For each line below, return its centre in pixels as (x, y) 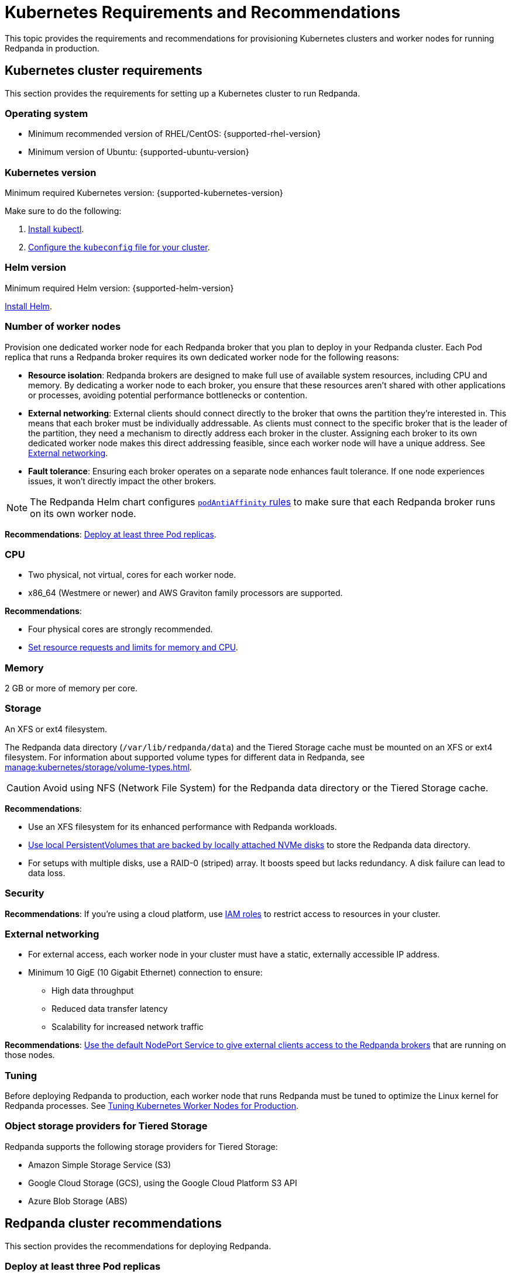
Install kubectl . (56, 229)
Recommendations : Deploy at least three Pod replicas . (111, 534)
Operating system (47, 113)
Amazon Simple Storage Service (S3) (100, 1164)
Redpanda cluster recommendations (114, 1224)
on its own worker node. (83, 513)
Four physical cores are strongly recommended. (121, 629)
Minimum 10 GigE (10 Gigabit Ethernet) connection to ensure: (145, 973)
